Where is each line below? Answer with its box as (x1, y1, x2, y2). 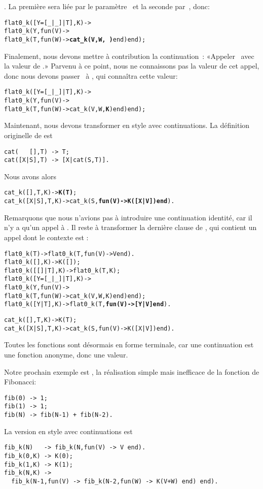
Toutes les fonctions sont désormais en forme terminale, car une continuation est (4, 339, 254, 350)
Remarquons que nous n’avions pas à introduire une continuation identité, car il (4, 212, 252, 222)
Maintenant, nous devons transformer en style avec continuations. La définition (4, 120, 250, 131)
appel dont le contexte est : (4, 232, 89, 242)
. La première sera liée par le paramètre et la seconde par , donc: (4, 1, 210, 11)
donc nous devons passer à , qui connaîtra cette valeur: (4, 70, 178, 81)
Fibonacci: (4, 376, 36, 387)
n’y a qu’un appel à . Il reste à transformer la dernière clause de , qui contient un (4, 222, 257, 233)
